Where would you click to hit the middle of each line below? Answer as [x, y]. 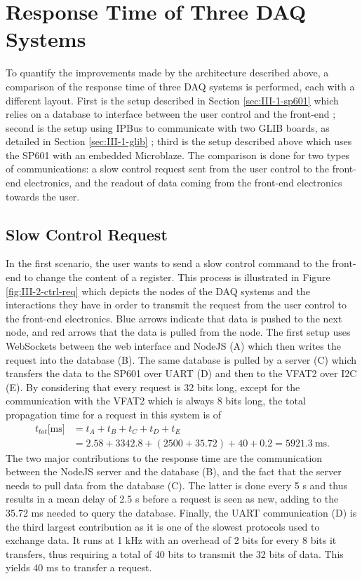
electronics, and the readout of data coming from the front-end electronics [183, 183]
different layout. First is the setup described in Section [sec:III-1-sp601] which [172, 100]
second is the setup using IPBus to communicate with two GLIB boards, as [168, 127]
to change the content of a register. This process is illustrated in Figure [177, 277]
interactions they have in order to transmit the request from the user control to [176, 305]
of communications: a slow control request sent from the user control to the [167, 169]
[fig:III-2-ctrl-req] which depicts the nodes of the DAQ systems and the [158, 291]
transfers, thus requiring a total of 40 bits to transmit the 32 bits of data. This [175, 553]
